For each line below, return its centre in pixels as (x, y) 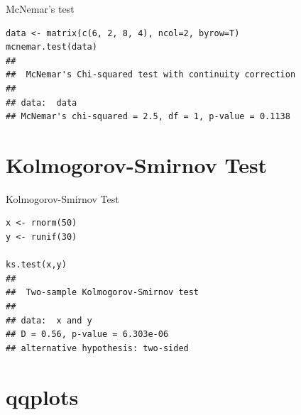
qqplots (42, 396)
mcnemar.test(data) (51, 47)
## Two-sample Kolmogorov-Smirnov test (103, 293)
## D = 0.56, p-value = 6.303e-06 (87, 334)
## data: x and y (49, 320)
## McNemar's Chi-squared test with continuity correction (151, 75)
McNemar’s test (40, 9)
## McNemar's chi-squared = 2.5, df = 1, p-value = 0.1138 (148, 117)
